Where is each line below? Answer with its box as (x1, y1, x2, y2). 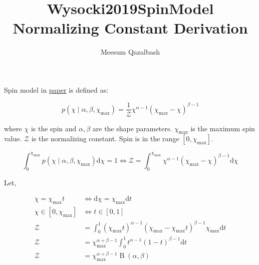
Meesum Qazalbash (101, 47, 160, 57)
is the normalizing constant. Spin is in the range (31, 133, 179, 144)
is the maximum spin (190, 123, 255, 133)
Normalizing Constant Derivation (13, 18, 248, 38)
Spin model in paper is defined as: (4, 84, 108, 95)
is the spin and (31, 123, 77, 133)
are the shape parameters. (92, 123, 172, 133)
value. (4, 133, 22, 144)
